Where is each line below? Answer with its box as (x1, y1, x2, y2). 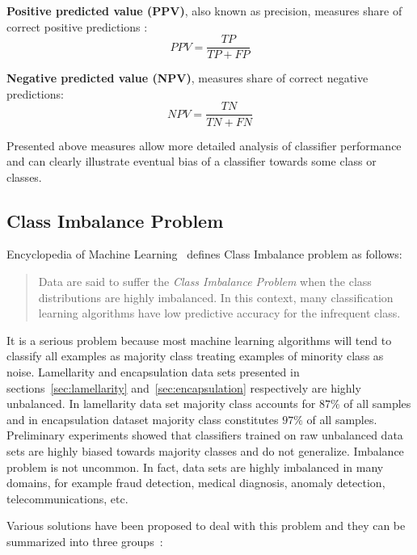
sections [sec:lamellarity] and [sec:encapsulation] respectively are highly (6, 379, 361, 396)
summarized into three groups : (6, 532, 163, 549)
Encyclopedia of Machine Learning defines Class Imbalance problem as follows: (6, 246, 402, 263)
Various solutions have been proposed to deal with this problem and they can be (6, 517, 406, 534)
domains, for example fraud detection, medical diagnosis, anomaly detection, (6, 474, 385, 491)
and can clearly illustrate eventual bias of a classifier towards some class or (6, 153, 377, 170)
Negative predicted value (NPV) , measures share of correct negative (6, 69, 369, 86)
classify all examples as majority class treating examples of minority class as (6, 347, 384, 364)
